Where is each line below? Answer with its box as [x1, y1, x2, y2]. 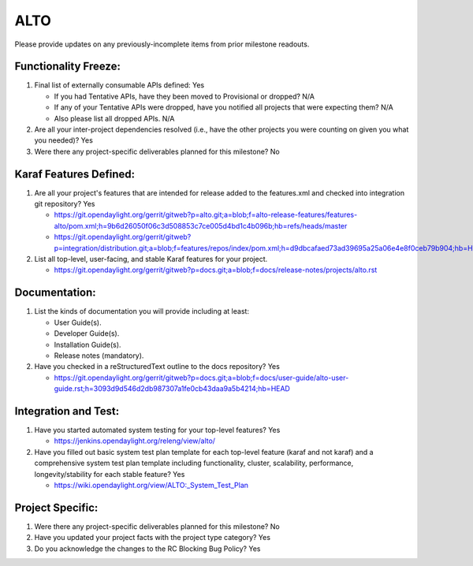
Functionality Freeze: [14, 60, 121, 73]
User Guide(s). [54, 318, 102, 327]
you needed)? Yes [34, 136, 94, 145]
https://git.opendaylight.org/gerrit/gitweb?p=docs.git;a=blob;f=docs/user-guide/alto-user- [54, 373, 349, 382]
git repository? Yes [34, 199, 95, 209]
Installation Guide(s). [54, 340, 121, 349]
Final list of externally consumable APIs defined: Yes [34, 80, 205, 90]
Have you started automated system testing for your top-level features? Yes [34, 425, 281, 434]
